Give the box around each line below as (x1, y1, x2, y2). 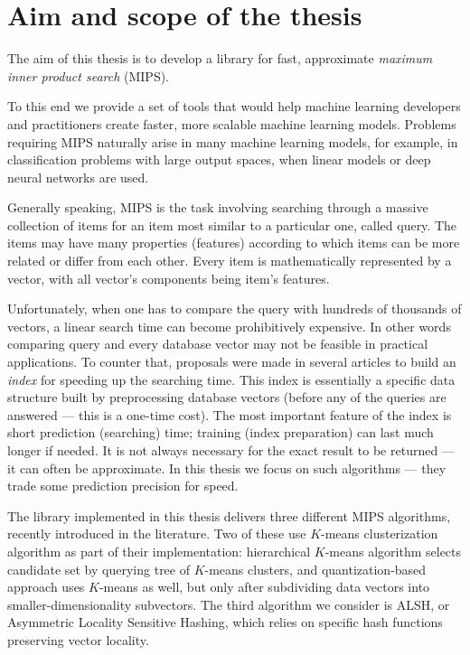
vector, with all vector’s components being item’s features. (7, 268, 330, 287)
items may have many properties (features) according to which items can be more (7, 233, 460, 252)
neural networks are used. (7, 167, 149, 186)
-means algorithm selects (324, 541, 462, 560)
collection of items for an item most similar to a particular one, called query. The (7, 215, 457, 234)
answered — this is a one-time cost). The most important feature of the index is (7, 405, 452, 424)
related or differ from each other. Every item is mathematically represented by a (7, 251, 452, 270)
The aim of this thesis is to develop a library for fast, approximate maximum (7, 49, 433, 68)
